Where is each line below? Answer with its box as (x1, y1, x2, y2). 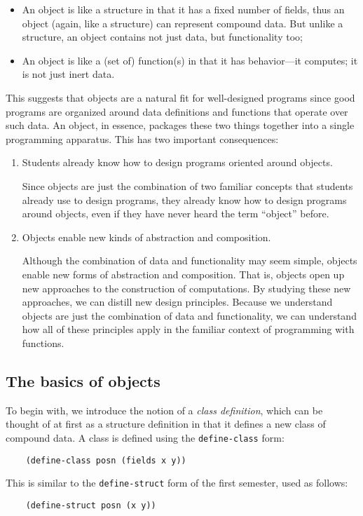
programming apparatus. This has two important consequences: (6, 131, 279, 146)
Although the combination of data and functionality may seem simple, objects (22, 253, 357, 268)
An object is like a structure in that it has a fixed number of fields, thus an (22, 2, 345, 16)
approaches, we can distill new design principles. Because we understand (22, 294, 333, 309)
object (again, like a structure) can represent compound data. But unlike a (22, 15, 343, 30)
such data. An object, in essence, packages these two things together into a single (6, 118, 355, 133)
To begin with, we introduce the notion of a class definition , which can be (6, 402, 323, 417)
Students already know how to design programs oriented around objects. (22, 155, 333, 170)
